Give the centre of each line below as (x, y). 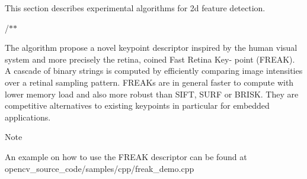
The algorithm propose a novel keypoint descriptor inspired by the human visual (151, 48)
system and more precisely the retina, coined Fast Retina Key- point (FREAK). (150, 59)
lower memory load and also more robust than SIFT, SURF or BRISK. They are (152, 94)
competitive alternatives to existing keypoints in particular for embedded (137, 105)
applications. (28, 117)
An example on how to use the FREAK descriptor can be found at (126, 156)
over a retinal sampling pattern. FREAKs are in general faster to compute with (149, 82)
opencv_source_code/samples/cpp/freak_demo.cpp (100, 168)
